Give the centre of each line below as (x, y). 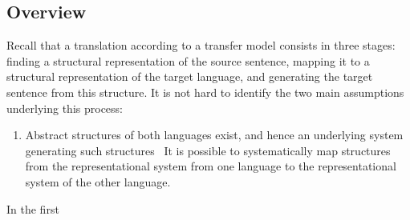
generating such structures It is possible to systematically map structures (208, 150)
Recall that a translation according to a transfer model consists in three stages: (201, 45)
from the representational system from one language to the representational (211, 166)
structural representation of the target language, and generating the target (190, 76)
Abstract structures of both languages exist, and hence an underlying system (214, 135)
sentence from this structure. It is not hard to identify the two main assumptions (205, 92)
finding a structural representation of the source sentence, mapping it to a (188, 60)
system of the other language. (98, 181)
